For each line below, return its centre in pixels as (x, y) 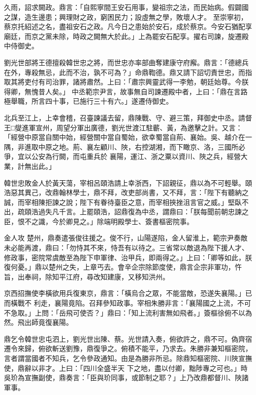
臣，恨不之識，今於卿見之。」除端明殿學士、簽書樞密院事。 (99, 221)
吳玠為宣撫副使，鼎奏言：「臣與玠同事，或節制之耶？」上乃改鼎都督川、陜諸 (126, 377)
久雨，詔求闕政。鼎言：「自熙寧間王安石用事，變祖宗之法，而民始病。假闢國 (126, 7)
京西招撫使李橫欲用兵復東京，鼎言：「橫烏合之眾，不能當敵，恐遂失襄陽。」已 (128, 293)
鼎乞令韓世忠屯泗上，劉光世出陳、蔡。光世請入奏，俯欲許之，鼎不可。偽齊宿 (128, 338)
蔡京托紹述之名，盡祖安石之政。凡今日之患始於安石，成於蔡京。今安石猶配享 (128, 26)
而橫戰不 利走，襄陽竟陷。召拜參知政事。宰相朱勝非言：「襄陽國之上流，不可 (128, 303)
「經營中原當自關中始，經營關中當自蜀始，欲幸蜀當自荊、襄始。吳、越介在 (125, 137)
